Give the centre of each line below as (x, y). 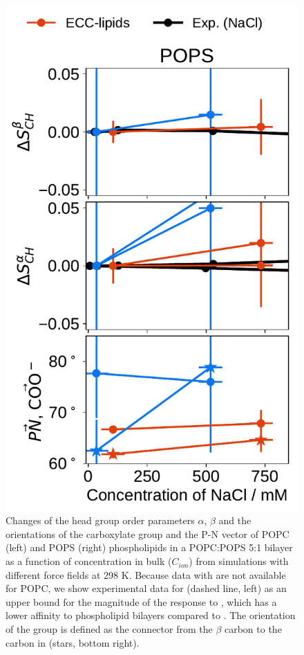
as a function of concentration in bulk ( (89, 561)
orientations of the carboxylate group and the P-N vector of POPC (148, 533)
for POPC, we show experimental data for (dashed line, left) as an (146, 588)
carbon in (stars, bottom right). (73, 642)
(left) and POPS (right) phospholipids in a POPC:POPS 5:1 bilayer (149, 547)
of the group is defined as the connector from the (109, 629)
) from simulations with (239, 561)
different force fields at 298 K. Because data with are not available (146, 574)
